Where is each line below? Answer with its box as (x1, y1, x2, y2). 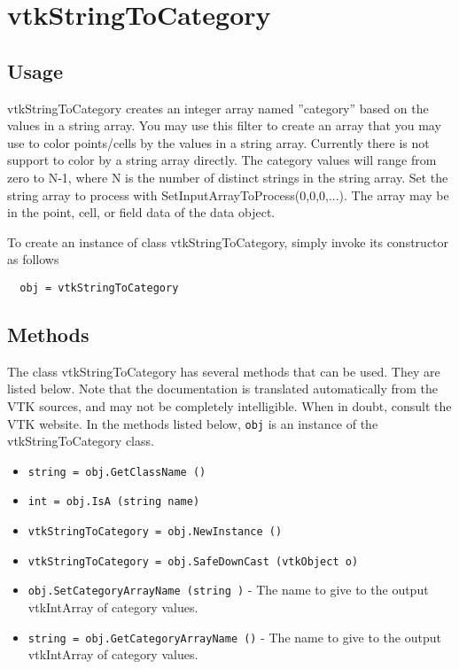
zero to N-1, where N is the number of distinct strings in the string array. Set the (7, 167, 448, 186)
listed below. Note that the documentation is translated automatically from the (7, 379, 439, 398)
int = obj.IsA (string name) (27, 495, 200, 509)
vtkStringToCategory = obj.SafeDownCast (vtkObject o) (27, 555, 359, 568)
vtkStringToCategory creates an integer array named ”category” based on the (7, 98, 429, 117)
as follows (7, 250, 59, 268)
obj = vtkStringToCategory (19, 281, 179, 294)
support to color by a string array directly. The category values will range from (7, 151, 437, 169)
